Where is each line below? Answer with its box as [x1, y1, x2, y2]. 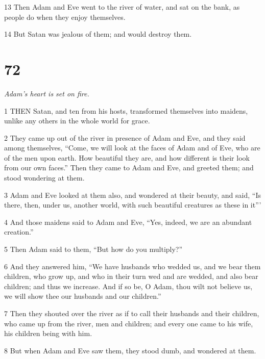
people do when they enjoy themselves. [4, 11, 126, 22]
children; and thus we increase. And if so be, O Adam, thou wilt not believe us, [4, 280, 253, 291]
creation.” [4, 226, 34, 237]
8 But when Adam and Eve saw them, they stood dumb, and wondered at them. [4, 345, 256, 355]
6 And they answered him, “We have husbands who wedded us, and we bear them [4, 261, 261, 271]
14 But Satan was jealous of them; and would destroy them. [4, 29, 192, 39]
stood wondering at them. [4, 172, 85, 183]
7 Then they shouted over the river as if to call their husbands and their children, [4, 308, 259, 318]
